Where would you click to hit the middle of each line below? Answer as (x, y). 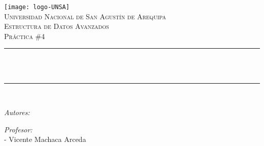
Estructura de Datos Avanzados (57, 26)
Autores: (17, 112)
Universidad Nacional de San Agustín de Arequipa (85, 16)
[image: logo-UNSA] (37, 7)
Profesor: (18, 129)
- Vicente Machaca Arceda (45, 139)
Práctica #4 (25, 36)
